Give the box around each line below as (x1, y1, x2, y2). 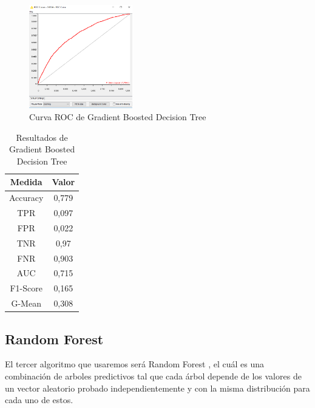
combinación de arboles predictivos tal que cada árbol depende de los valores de (5, 370, 302, 382)
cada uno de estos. (5, 393, 73, 406)
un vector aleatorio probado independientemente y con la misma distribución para (5, 381, 310, 394)
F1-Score (10, 282, 42, 294)
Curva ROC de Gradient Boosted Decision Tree (29, 110, 206, 123)
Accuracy (9, 191, 44, 204)
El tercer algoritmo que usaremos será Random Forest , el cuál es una (5, 358, 264, 370)
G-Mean (11, 297, 41, 310)
